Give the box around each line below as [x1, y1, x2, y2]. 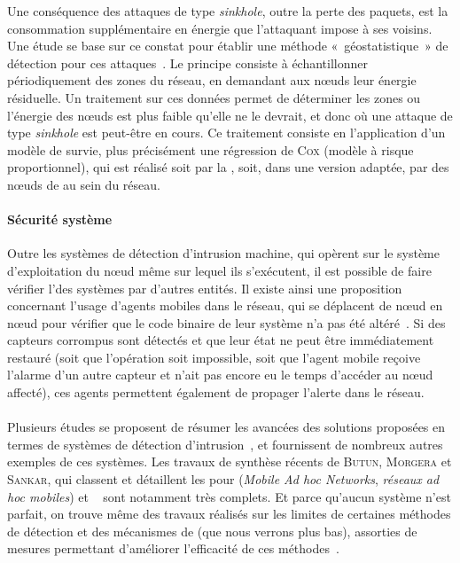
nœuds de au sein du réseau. [7, 175, 160, 193]
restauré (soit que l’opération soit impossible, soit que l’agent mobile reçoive [7, 348, 421, 366]
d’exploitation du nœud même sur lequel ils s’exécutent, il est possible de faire [7, 261, 432, 279]
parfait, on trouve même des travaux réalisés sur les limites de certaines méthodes [7, 504, 451, 523]
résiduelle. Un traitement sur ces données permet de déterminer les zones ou [7, 88, 421, 106]
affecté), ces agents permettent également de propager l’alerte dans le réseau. [7, 383, 425, 402]
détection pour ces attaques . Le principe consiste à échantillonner [7, 53, 368, 72]
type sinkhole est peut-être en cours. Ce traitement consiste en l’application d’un [7, 123, 446, 142]
